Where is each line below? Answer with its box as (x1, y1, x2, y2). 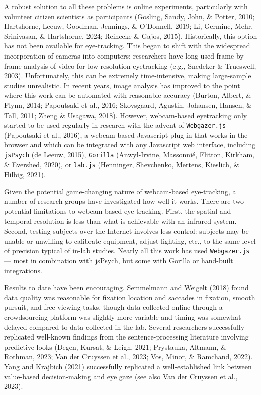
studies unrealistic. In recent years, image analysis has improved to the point (4, 80, 240, 90)
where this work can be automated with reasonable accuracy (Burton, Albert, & (4, 90, 251, 100)
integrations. (4, 265, 42, 275)
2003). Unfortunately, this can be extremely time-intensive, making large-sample (4, 70, 251, 81)
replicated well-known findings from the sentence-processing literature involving (4, 331, 249, 342)
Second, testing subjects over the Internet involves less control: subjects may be (4, 225, 249, 236)
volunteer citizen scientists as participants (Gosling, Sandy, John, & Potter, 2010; (4, 11, 255, 21)
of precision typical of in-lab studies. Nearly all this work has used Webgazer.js (4, 245, 250, 256)
